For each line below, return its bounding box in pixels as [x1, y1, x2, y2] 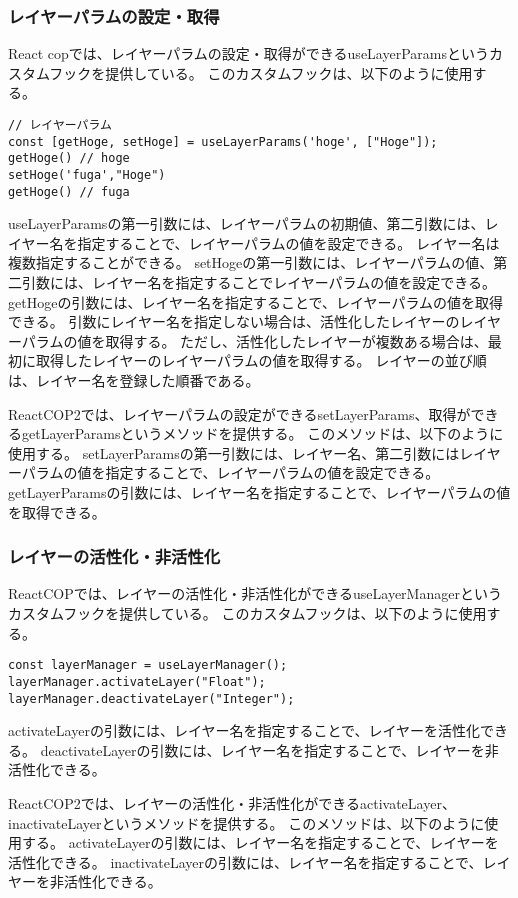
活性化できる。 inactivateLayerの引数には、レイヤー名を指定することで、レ [8, 851, 497, 872]
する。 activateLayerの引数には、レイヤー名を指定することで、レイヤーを [21, 832, 499, 853]
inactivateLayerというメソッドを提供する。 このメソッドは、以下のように [8, 812, 485, 833]
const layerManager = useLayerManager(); [8, 658, 288, 673]
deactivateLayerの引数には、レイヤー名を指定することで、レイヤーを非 [40, 739, 499, 760]
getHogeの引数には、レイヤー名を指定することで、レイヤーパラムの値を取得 [8, 291, 503, 312]
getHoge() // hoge [8, 151, 130, 166]
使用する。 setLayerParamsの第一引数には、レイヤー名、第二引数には [8, 442, 460, 463]
